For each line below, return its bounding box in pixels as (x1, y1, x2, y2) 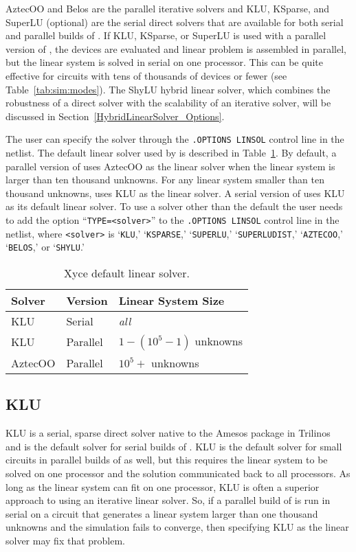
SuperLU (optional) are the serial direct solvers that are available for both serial (5, 14, 344, 29)
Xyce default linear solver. (64, 264, 190, 281)
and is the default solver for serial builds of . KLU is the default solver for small (5, 439, 342, 453)
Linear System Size (118, 292, 225, 308)
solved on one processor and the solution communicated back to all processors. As (5, 465, 351, 480)
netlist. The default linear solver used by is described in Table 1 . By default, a (5, 146, 337, 159)
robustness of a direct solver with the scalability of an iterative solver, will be (5, 95, 331, 110)
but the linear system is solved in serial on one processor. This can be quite (5, 55, 323, 69)
